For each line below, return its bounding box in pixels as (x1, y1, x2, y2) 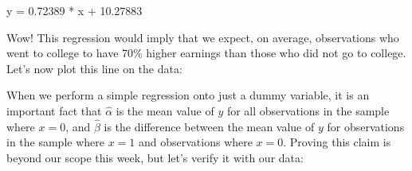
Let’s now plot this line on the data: (6, 60, 182, 76)
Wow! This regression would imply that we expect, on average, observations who (6, 29, 399, 45)
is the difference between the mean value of (104, 118, 315, 134)
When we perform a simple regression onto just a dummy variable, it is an (6, 87, 370, 103)
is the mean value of (116, 102, 214, 119)
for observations (327, 118, 405, 134)
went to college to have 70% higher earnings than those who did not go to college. (6, 45, 406, 61)
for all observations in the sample (226, 102, 390, 119)
